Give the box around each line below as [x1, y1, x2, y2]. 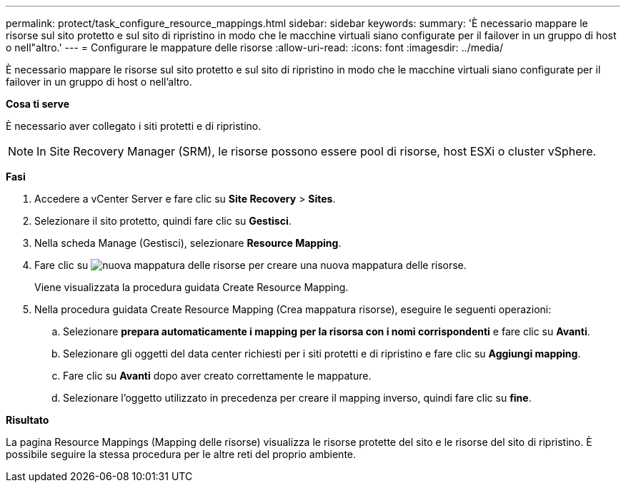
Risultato [6, 414, 49, 426]
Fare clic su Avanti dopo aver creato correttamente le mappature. [63, 370, 372, 382]
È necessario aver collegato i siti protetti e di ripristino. [6, 120, 262, 132]
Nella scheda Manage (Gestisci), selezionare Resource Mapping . [34, 237, 342, 249]
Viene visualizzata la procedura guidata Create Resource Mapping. [34, 281, 349, 293]
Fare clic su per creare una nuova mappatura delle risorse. [34, 259, 467, 271]
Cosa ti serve [6, 98, 70, 110]
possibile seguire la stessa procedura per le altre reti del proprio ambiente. [6, 448, 357, 460]
